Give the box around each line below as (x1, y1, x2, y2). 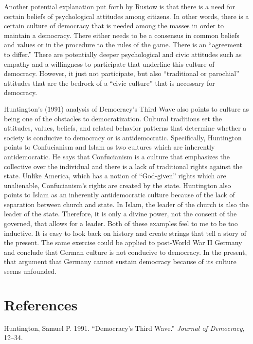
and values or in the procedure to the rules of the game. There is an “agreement (4, 39, 243, 50)
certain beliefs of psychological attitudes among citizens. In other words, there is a (4, 11, 249, 21)
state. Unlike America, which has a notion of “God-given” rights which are (4, 171, 226, 181)
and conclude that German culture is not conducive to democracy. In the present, (4, 247, 247, 257)
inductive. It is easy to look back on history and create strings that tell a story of (4, 228, 246, 238)
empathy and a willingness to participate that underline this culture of (4, 58, 215, 69)
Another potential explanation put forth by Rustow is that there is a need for (4, 1, 235, 11)
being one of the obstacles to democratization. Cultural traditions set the (4, 113, 222, 123)
